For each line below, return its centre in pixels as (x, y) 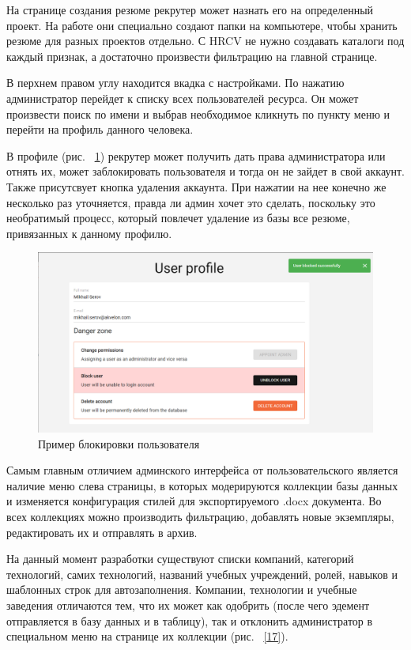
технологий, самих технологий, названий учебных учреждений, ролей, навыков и (202, 574)
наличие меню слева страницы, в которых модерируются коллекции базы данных (202, 485)
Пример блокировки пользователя (119, 443)
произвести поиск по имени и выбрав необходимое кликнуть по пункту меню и (198, 113)
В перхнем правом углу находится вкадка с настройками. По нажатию (175, 83)
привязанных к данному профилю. (89, 233)
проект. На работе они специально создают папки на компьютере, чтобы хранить (202, 25)
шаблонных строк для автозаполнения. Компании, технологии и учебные (182, 590)
